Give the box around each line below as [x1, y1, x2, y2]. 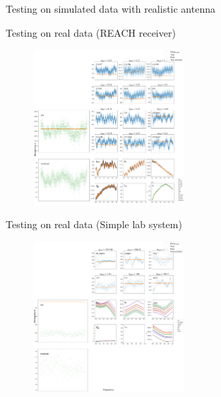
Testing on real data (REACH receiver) [6, 25, 176, 40]
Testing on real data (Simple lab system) [6, 217, 182, 232]
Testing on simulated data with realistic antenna [6, 1, 215, 16]
